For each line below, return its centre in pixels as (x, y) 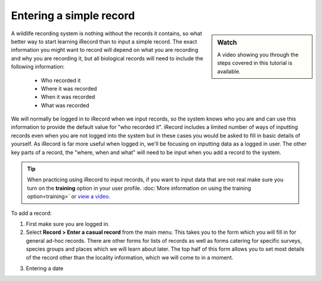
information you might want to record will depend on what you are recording (105, 50)
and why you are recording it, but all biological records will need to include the (107, 58)
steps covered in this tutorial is (255, 63)
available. (229, 71)
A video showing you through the (258, 54)
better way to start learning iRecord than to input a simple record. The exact (104, 41)
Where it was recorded (69, 88)
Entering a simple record (73, 16)
